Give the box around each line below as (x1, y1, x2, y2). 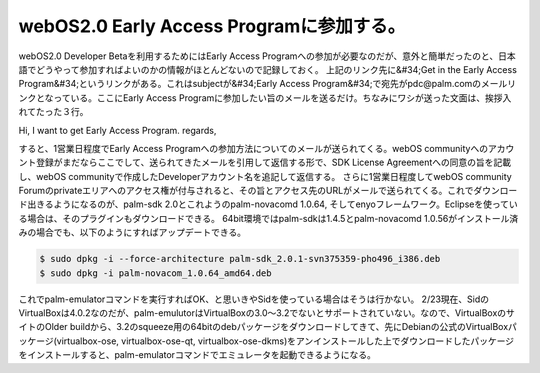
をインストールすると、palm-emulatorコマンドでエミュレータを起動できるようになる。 (18, 349, 377, 361)
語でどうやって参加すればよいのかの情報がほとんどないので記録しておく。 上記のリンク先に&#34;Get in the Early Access (18, 63, 517, 75)
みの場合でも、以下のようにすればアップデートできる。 (18, 226, 247, 239)
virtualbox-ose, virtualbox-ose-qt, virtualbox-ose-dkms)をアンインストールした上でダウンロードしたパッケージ (56, 335, 515, 347)
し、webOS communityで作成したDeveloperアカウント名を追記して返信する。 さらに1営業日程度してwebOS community (18, 170, 512, 182)
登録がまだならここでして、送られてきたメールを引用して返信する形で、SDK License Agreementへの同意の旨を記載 (35, 156, 512, 169)
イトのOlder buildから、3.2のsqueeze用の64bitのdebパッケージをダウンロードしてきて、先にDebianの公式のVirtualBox (18, 321, 509, 333)
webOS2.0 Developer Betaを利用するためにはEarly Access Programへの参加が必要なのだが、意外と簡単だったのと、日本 (18, 50, 516, 62)
